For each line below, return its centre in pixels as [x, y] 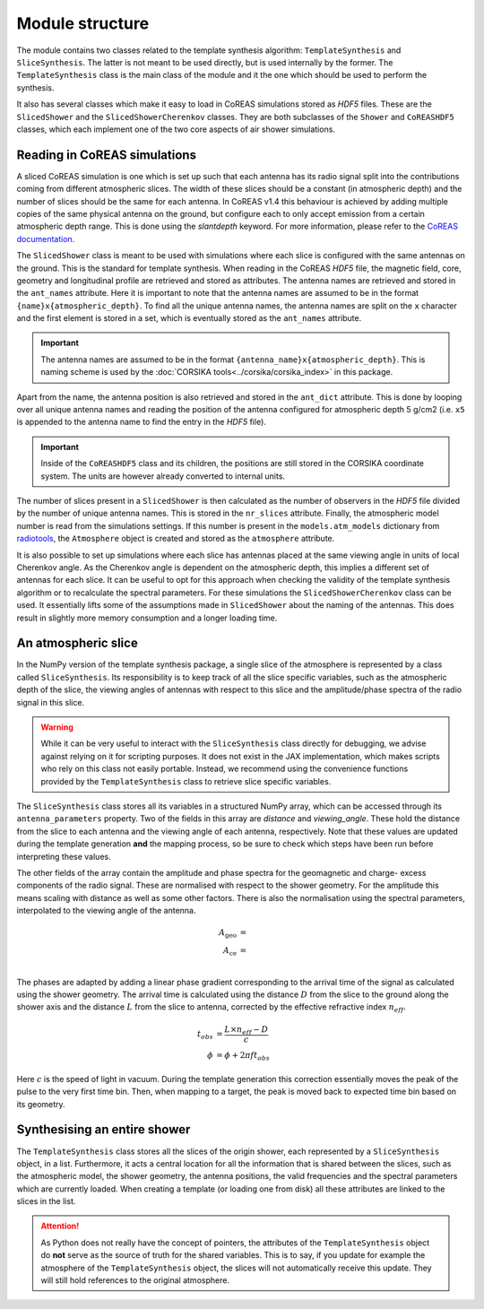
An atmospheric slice [77, 643]
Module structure [83, 23]
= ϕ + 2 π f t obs [243, 1056]
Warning [57, 727]
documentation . [46, 238]
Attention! [60, 1226]
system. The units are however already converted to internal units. [163, 476]
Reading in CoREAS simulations [107, 155]
